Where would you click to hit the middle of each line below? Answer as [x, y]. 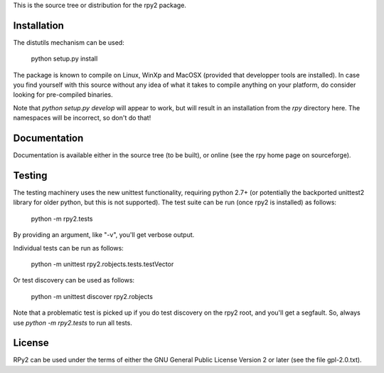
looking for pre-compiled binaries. [63, 95]
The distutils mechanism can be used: [69, 42]
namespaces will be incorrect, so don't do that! [82, 118]
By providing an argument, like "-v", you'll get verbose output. [104, 235]
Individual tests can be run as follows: [68, 248]
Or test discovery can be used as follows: [74, 280]
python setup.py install [64, 59]
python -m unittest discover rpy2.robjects [92, 296]
